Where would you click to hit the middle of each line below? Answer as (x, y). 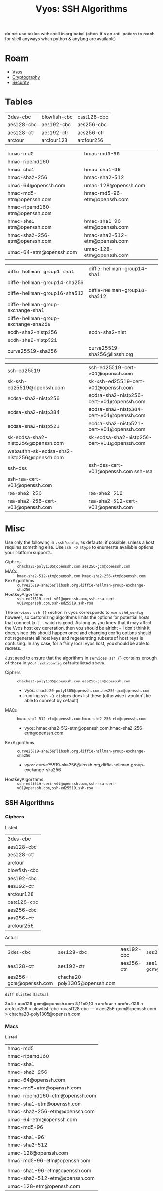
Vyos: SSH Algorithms (81, 9)
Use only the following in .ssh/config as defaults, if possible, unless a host (80, 542)
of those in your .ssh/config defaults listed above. (55, 663)
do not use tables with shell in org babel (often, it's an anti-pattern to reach (80, 34)
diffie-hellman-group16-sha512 (46, 293)
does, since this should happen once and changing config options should (78, 633)
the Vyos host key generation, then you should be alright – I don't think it (77, 628)
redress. (13, 648)
